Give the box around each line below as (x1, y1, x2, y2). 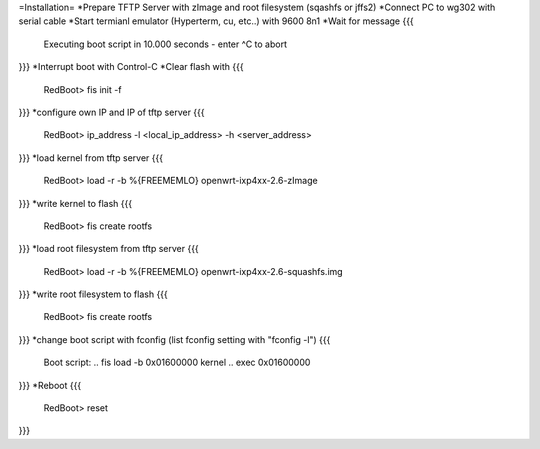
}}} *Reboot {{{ (18, 379, 82, 391)
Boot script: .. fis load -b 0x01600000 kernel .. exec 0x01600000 (43, 356, 311, 369)
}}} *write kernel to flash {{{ (18, 197, 133, 209)
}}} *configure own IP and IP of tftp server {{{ (18, 106, 205, 118)
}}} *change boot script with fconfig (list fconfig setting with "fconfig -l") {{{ (18, 333, 331, 345)
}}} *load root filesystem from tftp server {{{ (18, 243, 199, 255)
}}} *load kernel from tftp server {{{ (18, 151, 164, 164)
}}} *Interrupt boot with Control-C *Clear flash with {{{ (18, 61, 244, 73)
